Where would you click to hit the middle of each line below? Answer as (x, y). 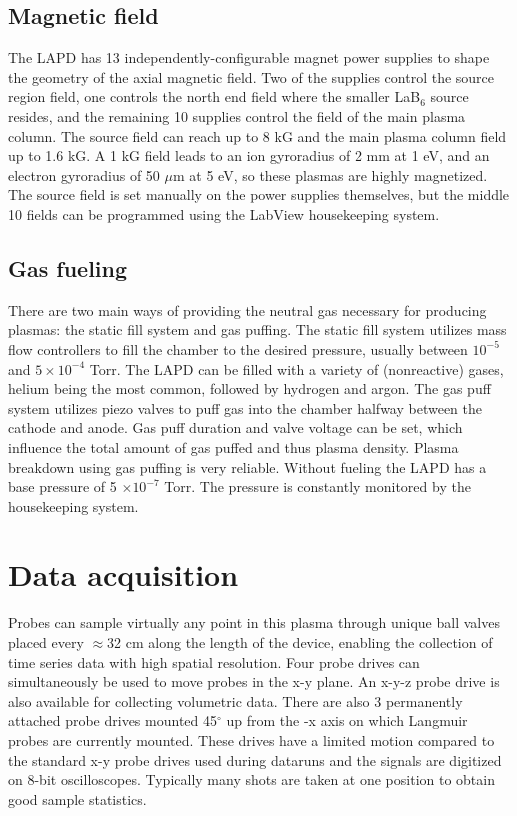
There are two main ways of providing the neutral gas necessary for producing (247, 309)
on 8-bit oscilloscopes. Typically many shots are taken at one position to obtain (251, 779)
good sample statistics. (77, 798)
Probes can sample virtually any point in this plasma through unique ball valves (254, 622)
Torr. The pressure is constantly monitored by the (317, 486)
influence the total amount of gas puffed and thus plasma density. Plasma (233, 446)
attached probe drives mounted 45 (112, 720)
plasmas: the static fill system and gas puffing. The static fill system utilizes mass (257, 329)
